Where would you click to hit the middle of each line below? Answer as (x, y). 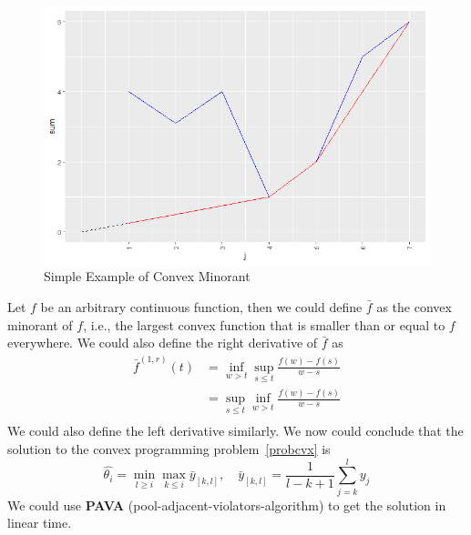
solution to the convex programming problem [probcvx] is (169, 448)
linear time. (40, 523)
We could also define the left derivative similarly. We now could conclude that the (235, 431)
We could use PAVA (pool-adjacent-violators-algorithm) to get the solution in (227, 505)
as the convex (414, 307)
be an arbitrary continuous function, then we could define (201, 307)
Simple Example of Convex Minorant (147, 276)
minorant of (40, 324)
